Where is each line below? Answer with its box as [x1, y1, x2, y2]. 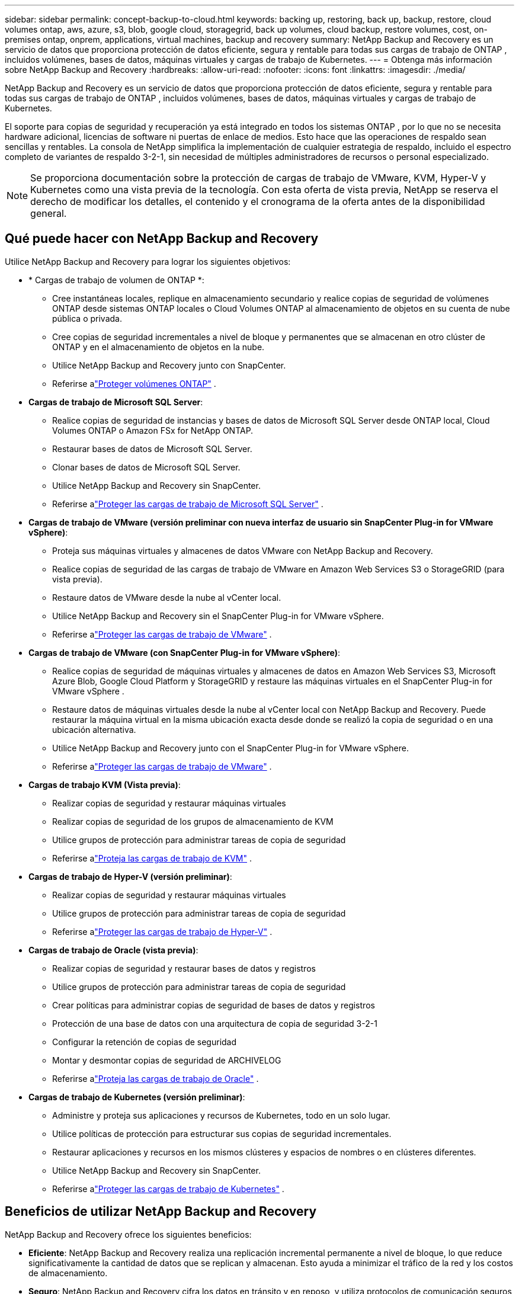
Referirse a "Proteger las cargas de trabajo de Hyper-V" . [52, 926, 273, 937]
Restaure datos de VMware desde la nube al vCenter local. [52, 592, 281, 603]
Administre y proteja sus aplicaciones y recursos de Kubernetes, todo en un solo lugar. [52, 1110, 390, 1120]
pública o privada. [52, 313, 122, 323]
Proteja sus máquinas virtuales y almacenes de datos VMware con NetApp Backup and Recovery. [52, 545, 433, 556]
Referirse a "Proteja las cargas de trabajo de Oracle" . [52, 1073, 259, 1084]
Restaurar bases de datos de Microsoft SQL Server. [52, 443, 252, 454]
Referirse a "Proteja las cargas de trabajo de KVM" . [52, 853, 252, 863]
